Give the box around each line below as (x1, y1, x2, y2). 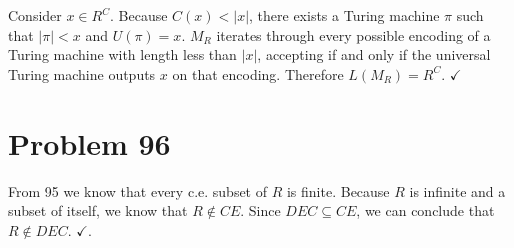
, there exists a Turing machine (249, 5, 440, 25)
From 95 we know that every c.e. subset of (8, 180, 267, 201)
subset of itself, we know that (8, 200, 188, 221)
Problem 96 (8, 122, 171, 163)
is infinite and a (409, 180, 506, 201)
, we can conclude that (356, 200, 495, 221)
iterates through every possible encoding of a (216, 24, 491, 45)
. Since (240, 200, 281, 221)
